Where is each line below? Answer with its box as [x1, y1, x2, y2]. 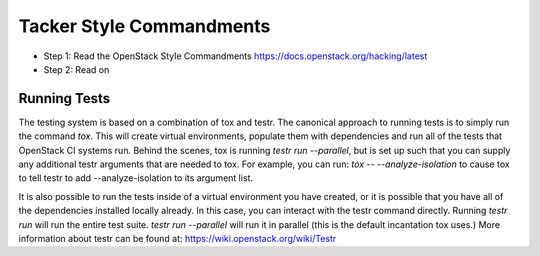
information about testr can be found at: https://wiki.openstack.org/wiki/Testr [18, 232, 337, 244]
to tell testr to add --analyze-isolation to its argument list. [18, 172, 254, 184]
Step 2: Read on [43, 63, 110, 75]
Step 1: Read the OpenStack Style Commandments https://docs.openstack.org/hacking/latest [43, 50, 428, 62]
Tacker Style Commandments [18, 15, 271, 37]
